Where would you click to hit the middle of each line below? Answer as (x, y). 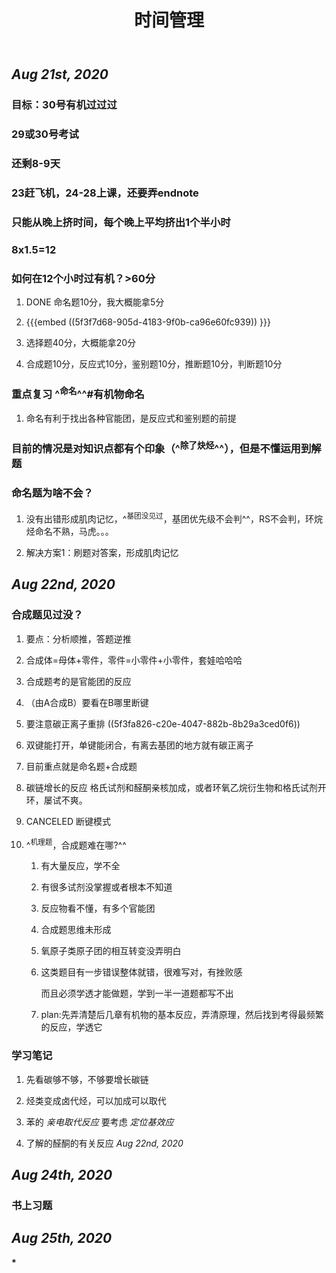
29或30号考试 (45, 134)
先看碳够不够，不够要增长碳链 (87, 1079)
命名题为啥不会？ (52, 493)
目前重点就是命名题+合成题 (81, 766)
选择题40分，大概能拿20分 (81, 343)
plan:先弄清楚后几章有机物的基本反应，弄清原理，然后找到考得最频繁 (182, 1015)
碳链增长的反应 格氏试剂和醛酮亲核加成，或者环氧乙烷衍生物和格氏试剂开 (176, 787)
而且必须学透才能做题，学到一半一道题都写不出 (137, 993)
